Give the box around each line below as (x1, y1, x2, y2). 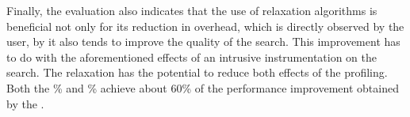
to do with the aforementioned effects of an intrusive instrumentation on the (6, 48, 377, 65)
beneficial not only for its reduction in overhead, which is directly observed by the (6, 17, 404, 34)
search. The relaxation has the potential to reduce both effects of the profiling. (6, 64, 388, 81)
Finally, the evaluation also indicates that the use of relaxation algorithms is (6, 2, 377, 18)
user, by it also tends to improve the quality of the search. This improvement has (6, 33, 400, 50)
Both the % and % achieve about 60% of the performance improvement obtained (6, 79, 399, 96)
